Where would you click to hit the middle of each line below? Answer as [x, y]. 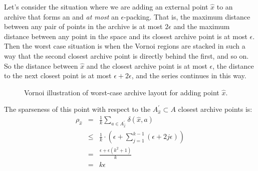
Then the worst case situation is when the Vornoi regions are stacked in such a [125, 46]
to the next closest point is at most [58, 75]
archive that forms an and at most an [61, 16]
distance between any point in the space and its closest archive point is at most [126, 36]
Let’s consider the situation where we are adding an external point [106, 7]
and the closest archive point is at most [147, 65]
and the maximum [202, 26]
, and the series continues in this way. [189, 75]
